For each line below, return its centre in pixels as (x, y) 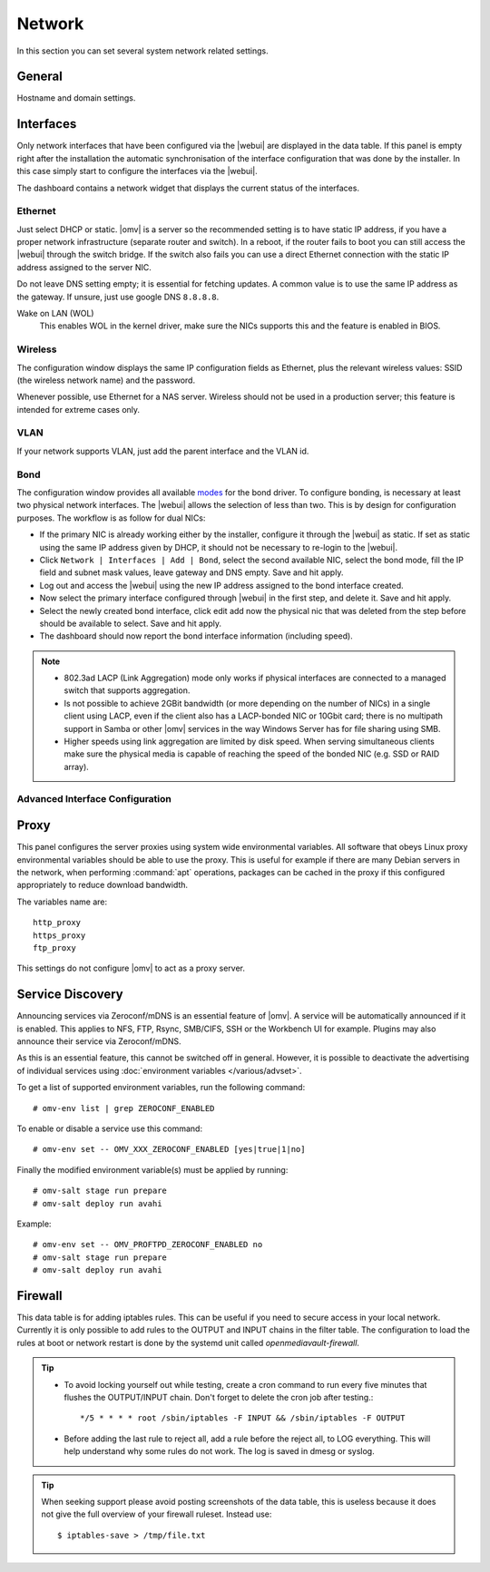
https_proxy (59, 935)
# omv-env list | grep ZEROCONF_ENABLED (124, 1108)
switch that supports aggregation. (127, 690)
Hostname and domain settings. (76, 98)
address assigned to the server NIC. (84, 267)
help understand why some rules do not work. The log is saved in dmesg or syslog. (220, 1451)
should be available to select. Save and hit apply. (131, 623)
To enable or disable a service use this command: (110, 1128)
